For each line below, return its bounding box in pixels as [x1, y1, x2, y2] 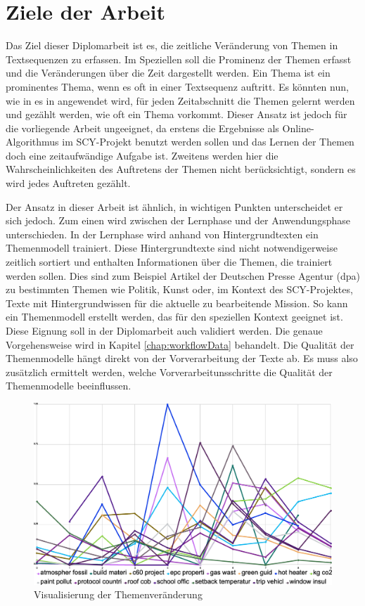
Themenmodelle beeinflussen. [6, 378, 132, 393]
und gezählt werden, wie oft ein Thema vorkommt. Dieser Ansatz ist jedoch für [6, 107, 347, 122]
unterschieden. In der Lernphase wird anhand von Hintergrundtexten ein [6, 226, 319, 241]
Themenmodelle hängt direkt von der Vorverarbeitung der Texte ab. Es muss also [6, 351, 358, 366]
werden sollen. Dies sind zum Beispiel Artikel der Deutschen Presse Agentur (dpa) [6, 268, 360, 283]
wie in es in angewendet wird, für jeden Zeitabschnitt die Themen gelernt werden [6, 93, 355, 108]
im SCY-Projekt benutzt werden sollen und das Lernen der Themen [62, 134, 354, 149]
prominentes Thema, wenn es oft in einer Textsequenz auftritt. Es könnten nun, [6, 79, 349, 94]
